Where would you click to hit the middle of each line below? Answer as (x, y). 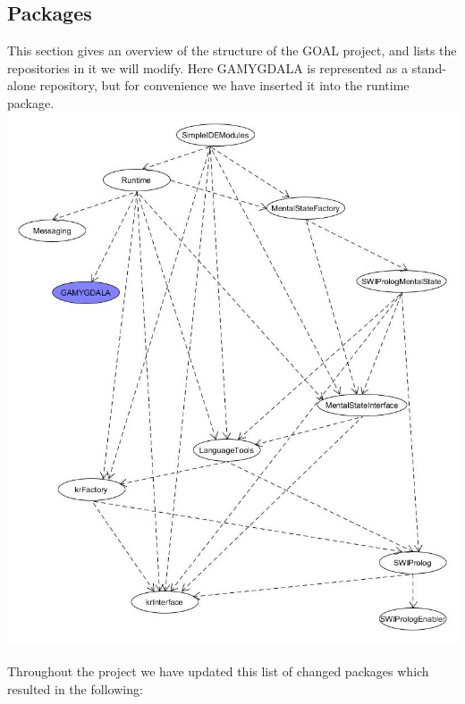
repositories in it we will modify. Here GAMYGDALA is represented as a (207, 67)
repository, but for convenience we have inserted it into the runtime (224, 85)
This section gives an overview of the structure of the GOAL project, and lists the (232, 50)
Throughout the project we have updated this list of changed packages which (218, 670)
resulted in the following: (75, 688)
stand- (429, 67)
